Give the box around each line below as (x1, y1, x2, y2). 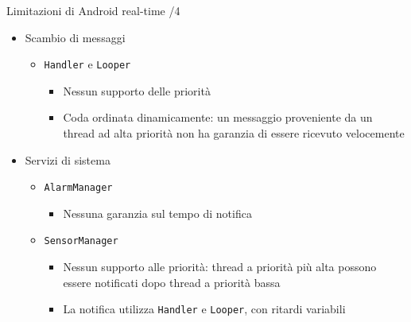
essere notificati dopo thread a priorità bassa (63, 274, 281, 290)
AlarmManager (44, 182, 113, 194)
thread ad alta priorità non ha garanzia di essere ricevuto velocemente (63, 125, 405, 142)
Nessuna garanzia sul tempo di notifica (63, 204, 252, 221)
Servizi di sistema (25, 151, 111, 168)
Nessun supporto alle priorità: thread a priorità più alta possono (63, 258, 377, 275)
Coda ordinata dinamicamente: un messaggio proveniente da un (63, 109, 373, 126)
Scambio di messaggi (25, 29, 126, 45)
